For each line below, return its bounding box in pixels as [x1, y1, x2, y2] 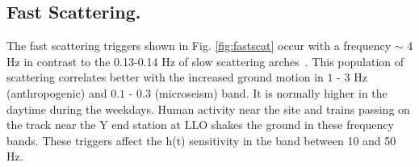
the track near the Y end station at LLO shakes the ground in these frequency [6, 116, 394, 133]
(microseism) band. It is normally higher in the [154, 84, 388, 101]
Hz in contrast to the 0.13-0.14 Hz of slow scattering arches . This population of [6, 52, 404, 69]
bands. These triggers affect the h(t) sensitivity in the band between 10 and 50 [6, 132, 396, 148]
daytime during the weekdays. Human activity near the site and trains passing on [6, 100, 410, 117]
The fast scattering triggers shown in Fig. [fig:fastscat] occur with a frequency [6, 37, 392, 54]
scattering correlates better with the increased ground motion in [6, 69, 324, 86]
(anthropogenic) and [6, 84, 107, 101]
